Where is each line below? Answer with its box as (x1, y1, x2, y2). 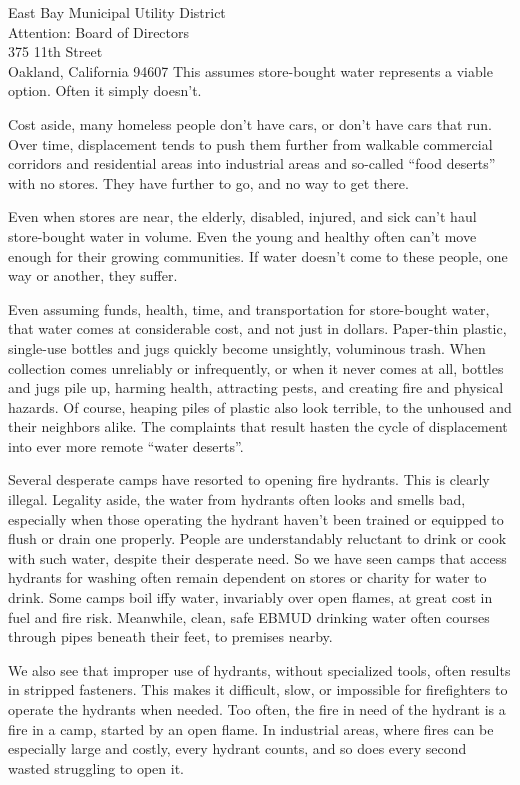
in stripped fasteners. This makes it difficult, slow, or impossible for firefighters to (8, 679, 508, 700)
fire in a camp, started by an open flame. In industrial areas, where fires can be (8, 718, 494, 739)
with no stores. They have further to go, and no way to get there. (8, 172, 409, 193)
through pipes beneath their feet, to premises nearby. (8, 626, 333, 647)
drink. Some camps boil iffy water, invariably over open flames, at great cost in (8, 587, 493, 608)
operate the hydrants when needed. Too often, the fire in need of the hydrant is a (8, 699, 506, 719)
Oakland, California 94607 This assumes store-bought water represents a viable (8, 60, 493, 81)
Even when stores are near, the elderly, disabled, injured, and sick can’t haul (8, 206, 477, 227)
